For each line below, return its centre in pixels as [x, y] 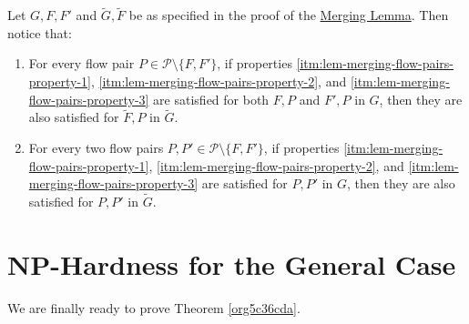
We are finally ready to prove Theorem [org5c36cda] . [154, 307]
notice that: [40, 32]
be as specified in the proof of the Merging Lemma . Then [289, 15]
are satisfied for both [211, 99]
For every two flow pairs [96, 147]
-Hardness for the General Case [253, 263]
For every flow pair [82, 63]
